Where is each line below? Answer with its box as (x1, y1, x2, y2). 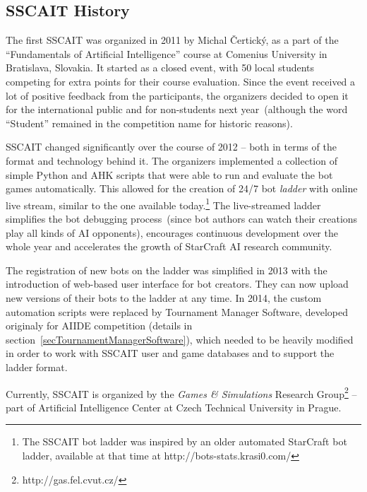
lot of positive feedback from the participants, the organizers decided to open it (6, 88, 349, 102)
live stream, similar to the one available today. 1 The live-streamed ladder (6, 195, 321, 212)
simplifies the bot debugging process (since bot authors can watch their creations (6, 211, 358, 225)
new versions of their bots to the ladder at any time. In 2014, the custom (6, 290, 322, 305)
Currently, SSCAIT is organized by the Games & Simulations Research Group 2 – (6, 384, 357, 401)
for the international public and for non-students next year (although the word (6, 102, 348, 117)
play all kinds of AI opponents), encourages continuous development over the (6, 225, 338, 240)
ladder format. (6, 359, 68, 374)
